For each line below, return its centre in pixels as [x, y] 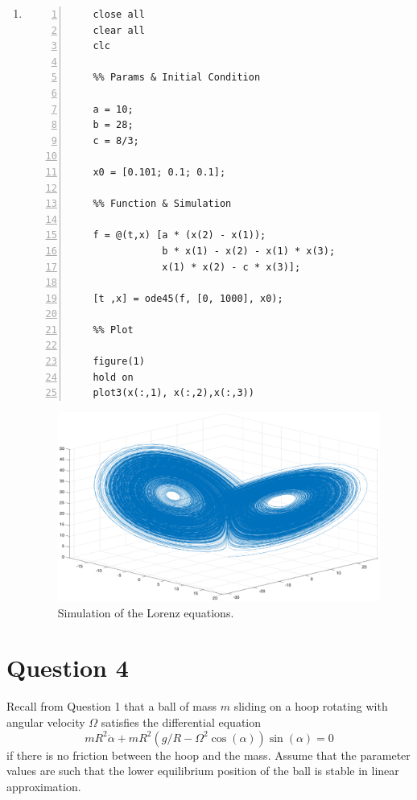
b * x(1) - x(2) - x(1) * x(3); [249, 251]
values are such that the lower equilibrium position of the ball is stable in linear [203, 771]
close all [119, 14]
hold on [113, 377]
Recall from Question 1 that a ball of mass [112, 706]
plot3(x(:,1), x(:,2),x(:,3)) [173, 393]
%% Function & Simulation [162, 204]
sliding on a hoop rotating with [311, 706]
